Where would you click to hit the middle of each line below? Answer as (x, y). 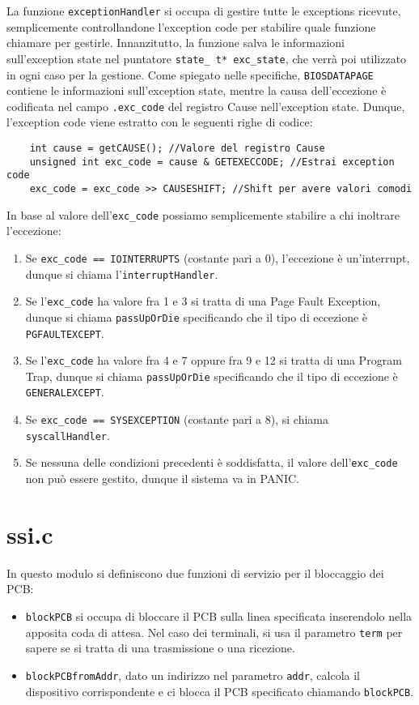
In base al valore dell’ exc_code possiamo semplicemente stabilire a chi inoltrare (203, 214)
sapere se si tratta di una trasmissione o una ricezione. (160, 648)
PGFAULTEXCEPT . (65, 333)
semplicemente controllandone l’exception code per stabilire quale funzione (191, 26)
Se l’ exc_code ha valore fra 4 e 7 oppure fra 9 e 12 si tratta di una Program (214, 360)
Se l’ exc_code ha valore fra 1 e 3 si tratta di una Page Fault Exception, (203, 301)
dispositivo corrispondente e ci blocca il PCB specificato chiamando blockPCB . (220, 691)
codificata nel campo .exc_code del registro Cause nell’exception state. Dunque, (206, 106)
